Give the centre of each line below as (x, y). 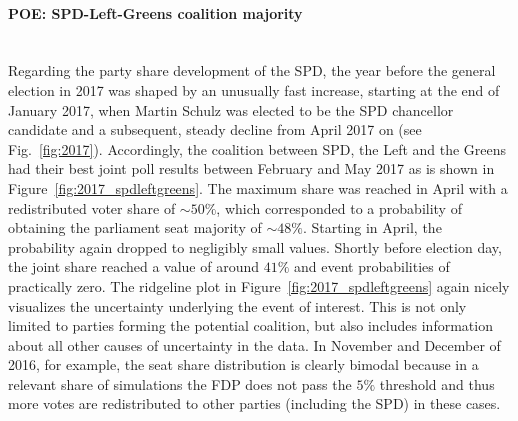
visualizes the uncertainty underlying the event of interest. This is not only (237, 305)
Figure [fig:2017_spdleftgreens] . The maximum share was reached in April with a (258, 187)
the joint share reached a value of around (134, 266)
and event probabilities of (372, 266)
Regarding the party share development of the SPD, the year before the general (252, 70)
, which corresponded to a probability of (339, 207)
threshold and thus (437, 383)
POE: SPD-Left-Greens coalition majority (155, 12)
